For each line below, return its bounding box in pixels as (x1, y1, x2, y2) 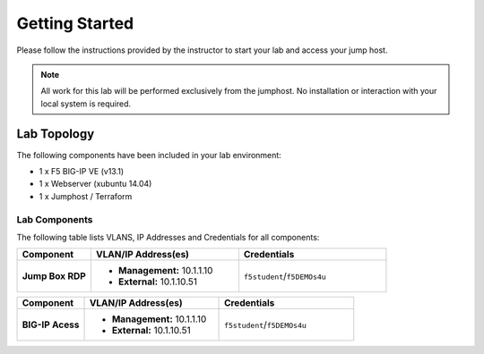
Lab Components (16, 213, 93, 225)
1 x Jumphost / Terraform (39, 190, 133, 201)
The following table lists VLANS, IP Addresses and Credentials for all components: (16, 232, 320, 242)
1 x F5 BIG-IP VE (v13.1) (39, 166, 125, 177)
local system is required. (40, 98, 132, 109)
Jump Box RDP (22, 270, 87, 282)
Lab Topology (16, 126, 95, 141)
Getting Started (16, 13, 134, 33)
